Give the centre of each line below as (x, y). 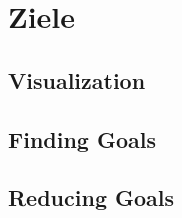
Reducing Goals (91, 197)
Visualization (77, 79)
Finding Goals (82, 138)
